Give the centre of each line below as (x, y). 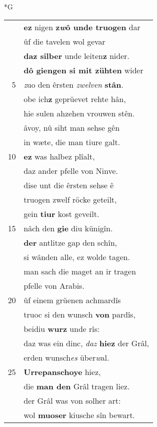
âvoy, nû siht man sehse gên (72, 127)
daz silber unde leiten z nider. (77, 55)
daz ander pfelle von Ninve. (71, 170)
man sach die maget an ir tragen (80, 271)
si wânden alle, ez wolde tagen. (77, 257)
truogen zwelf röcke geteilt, (70, 199)
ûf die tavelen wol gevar (65, 41)
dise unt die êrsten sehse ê (69, 185)
